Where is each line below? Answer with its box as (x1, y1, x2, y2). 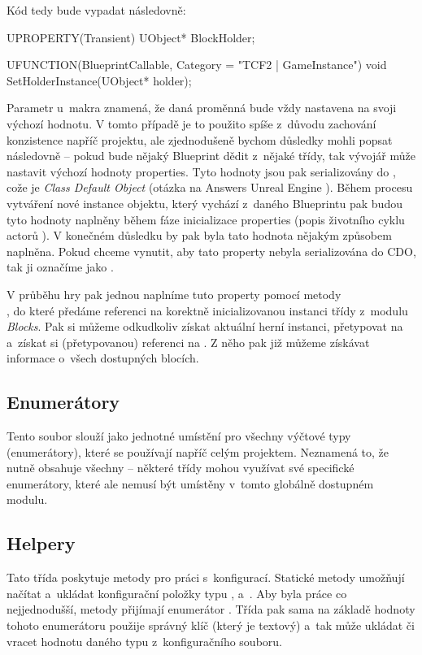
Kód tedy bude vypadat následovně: (7, 2, 186, 18)
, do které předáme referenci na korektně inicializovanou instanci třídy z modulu (7, 301, 408, 319)
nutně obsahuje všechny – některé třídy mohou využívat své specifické (7, 459, 355, 476)
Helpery (7, 531, 76, 556)
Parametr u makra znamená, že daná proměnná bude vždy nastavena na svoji (7, 99, 397, 116)
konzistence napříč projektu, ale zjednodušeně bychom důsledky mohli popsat (7, 131, 393, 148)
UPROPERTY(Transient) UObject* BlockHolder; (7, 28, 255, 46)
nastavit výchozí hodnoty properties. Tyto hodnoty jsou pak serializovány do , (7, 163, 396, 180)
